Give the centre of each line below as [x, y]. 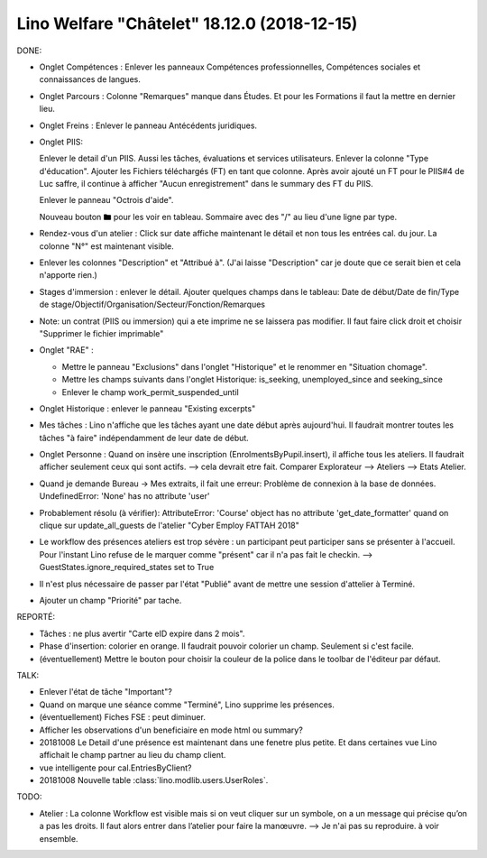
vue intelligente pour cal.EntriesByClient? [115, 768]
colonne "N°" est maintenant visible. [107, 246]
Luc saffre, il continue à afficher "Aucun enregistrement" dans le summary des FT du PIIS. [206, 184]
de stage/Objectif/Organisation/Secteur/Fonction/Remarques [152, 304]
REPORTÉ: [36, 617]
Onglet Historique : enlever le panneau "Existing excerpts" [147, 408]
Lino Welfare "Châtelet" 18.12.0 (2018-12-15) [187, 23]
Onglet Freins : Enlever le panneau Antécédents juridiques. [148, 125]
